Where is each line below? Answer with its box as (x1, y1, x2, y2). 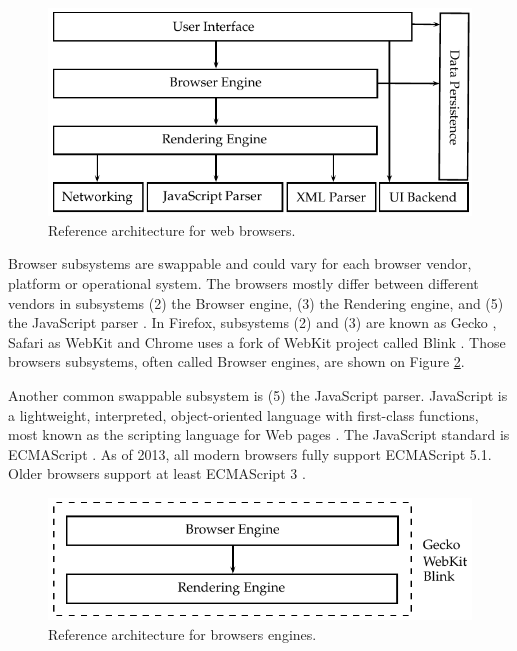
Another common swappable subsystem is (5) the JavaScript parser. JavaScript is (8, 384, 508, 405)
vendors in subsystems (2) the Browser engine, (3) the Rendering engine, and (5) (8, 292, 504, 313)
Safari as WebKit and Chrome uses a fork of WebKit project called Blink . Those (8, 331, 506, 352)
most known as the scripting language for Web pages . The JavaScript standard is (8, 424, 510, 445)
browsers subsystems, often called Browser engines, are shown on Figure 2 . (8, 351, 465, 372)
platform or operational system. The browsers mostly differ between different (8, 272, 479, 293)
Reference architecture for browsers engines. (48, 623, 317, 644)
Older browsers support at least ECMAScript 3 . (8, 463, 306, 484)
